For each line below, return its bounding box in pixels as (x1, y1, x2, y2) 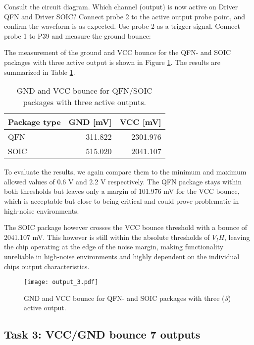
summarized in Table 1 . (4, 66, 75, 77)
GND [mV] (68, 116, 112, 128)
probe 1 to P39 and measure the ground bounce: (4, 30, 151, 41)
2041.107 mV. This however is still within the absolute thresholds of (4, 231, 210, 242)
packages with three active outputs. (23, 96, 146, 108)
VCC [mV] (119, 116, 161, 128)
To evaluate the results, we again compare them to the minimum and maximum (4, 167, 247, 177)
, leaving (224, 231, 250, 242)
